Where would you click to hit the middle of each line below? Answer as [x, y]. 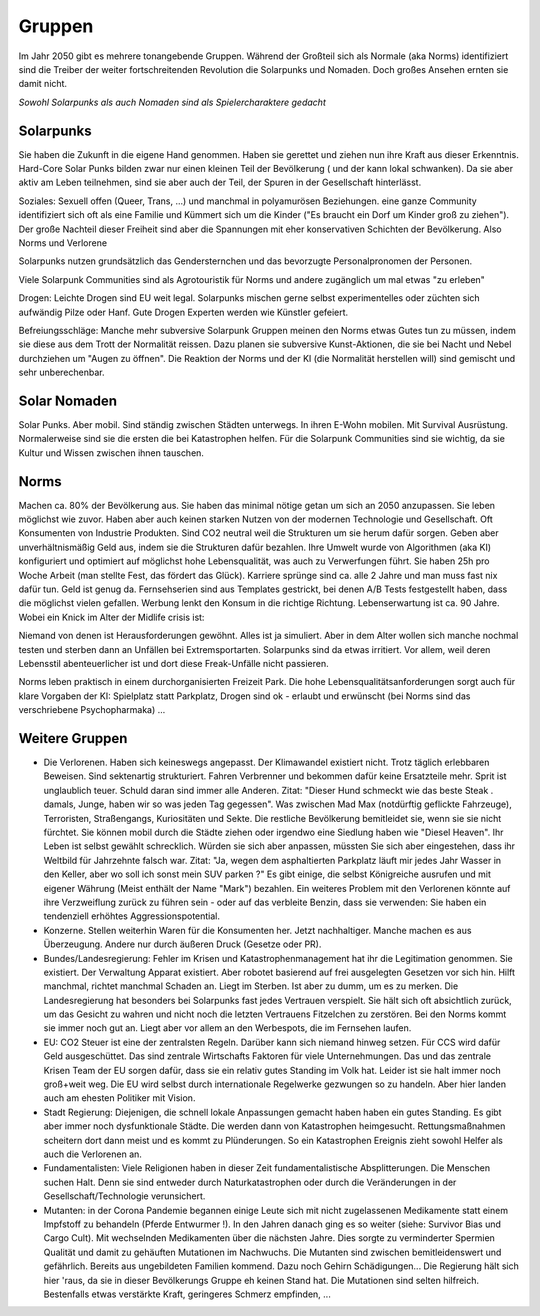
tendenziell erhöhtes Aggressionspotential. [131, 916]
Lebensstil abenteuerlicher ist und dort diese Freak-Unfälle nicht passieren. [173, 663]
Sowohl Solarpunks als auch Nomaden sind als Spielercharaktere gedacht [172, 102]
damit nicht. [43, 84]
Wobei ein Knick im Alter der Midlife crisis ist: [111, 617]
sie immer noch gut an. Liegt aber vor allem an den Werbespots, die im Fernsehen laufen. [227, 1028]
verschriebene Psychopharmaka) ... [92, 710]
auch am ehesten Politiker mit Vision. [119, 1098]
